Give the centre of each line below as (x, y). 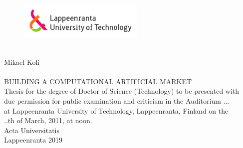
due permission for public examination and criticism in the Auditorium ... (117, 100)
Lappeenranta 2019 (33, 140)
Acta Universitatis (32, 130)
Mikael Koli (22, 62)
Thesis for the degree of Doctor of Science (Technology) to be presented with (122, 91)
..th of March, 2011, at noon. (48, 120)
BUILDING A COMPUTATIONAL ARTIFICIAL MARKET (98, 81)
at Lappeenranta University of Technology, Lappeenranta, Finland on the (116, 110)
